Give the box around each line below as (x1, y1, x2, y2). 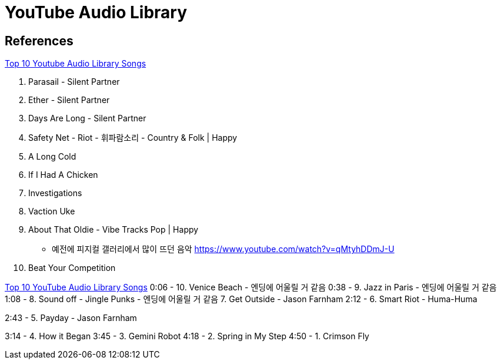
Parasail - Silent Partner (28, 77, 120, 87)
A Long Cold (28, 151, 76, 162)
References (5, 33, 74, 48)
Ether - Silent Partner (28, 95, 110, 105)
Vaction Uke (28, 206, 75, 217)
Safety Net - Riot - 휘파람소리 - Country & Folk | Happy (28, 133, 238, 143)
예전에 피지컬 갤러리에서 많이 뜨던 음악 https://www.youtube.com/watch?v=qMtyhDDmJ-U (52, 244, 395, 254)
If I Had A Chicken (28, 170, 98, 180)
